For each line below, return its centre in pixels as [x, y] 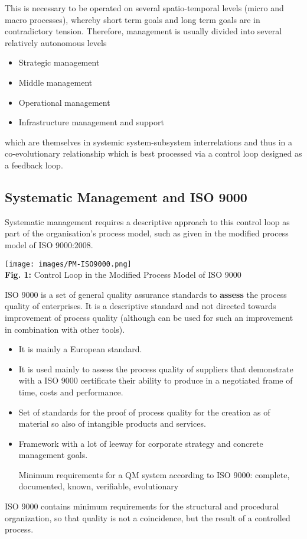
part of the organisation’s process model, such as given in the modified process [147, 233]
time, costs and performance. [71, 392]
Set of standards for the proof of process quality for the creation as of [144, 412]
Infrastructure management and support [91, 122]
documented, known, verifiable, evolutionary [99, 486]
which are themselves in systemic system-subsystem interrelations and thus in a [149, 142]
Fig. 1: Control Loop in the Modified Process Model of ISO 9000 [123, 275]
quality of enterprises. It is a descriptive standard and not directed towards [141, 306]
